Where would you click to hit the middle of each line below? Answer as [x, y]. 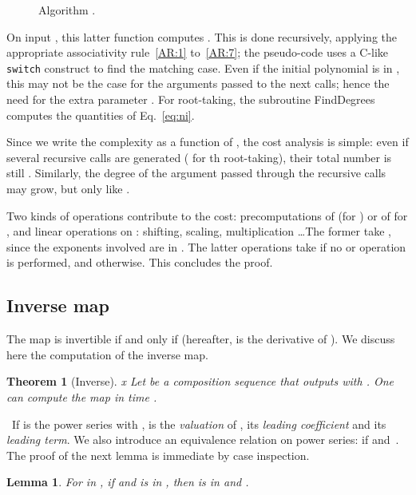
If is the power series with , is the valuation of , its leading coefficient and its [199, 424]
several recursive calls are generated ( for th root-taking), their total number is [199, 157]
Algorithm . [67, 10]
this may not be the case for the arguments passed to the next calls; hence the [198, 83]
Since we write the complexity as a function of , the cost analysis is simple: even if [208, 142]
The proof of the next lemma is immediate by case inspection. [158, 455]
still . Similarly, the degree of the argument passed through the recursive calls [196, 173]
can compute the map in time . [82, 396]
